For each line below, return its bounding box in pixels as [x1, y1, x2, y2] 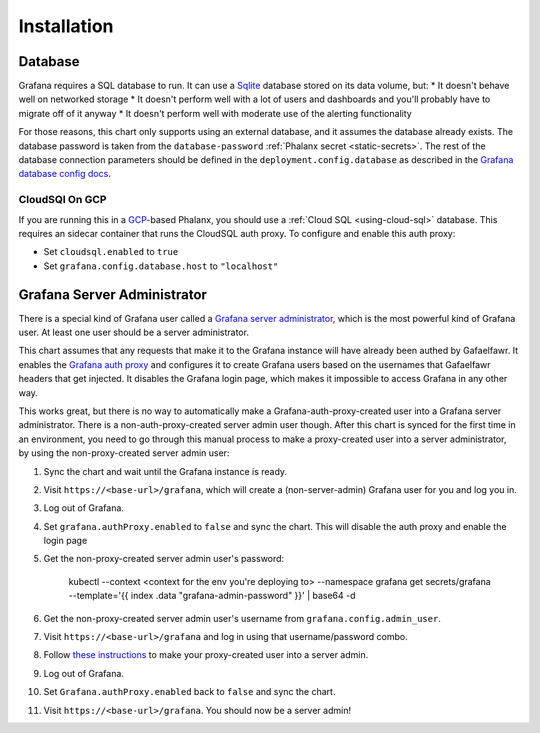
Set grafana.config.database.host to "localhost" [43, 260, 279, 272]
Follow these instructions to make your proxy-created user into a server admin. [43, 649, 369, 661]
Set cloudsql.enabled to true [43, 246, 179, 258]
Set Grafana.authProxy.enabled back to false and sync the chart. [43, 686, 336, 698]
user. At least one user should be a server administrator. [18, 326, 250, 339]
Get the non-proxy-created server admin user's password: [43, 553, 285, 565]
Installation [18, 15, 114, 37]
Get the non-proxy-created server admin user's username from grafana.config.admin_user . [43, 612, 442, 624]
